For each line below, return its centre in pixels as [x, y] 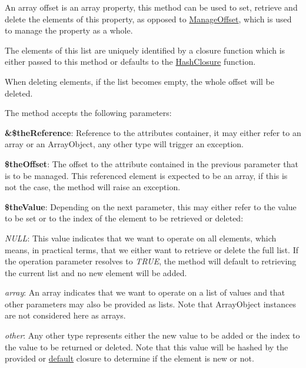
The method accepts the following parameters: [88, 113]
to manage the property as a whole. [69, 30]
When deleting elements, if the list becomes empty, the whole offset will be [139, 81]
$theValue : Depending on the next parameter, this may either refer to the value [151, 206]
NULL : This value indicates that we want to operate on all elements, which [141, 238]
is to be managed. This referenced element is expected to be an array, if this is [146, 175]
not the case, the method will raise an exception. [93, 187]
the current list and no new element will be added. [96, 272]
